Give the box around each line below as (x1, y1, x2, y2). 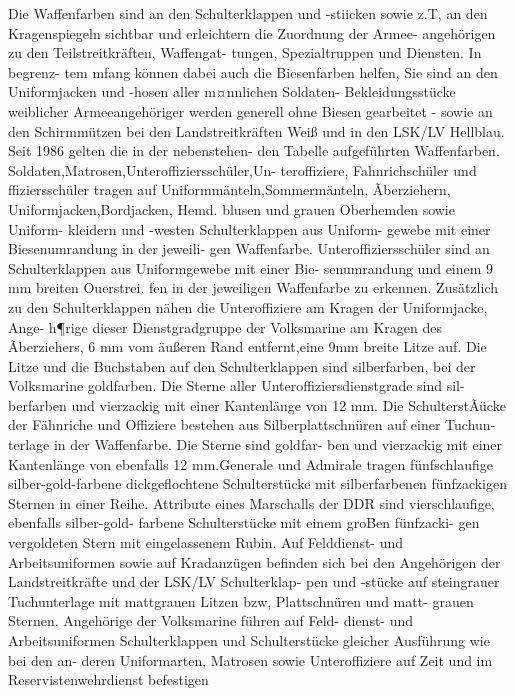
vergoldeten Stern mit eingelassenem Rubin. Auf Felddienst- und (8, 532, 404, 553)
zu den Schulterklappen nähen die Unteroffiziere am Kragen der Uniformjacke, (8, 296, 488, 317)
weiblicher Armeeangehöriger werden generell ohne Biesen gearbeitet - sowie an (8, 100, 493, 121)
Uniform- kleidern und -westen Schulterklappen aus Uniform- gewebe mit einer (8, 218, 491, 239)
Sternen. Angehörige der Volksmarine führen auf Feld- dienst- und (8, 610, 414, 631)
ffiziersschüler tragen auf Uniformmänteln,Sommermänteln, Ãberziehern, (8, 179, 451, 200)
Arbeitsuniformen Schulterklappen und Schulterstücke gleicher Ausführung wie (8, 630, 490, 650)
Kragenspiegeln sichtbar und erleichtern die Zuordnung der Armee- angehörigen (8, 22, 496, 43)
